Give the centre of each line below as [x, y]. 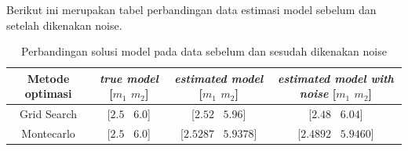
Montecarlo [48, 133]
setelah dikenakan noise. [64, 25]
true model [129, 78]
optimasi [48, 93]
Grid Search [49, 114]
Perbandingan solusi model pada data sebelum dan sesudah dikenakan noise [204, 51]
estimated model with [335, 78]
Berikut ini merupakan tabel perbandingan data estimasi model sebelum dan [191, 9]
